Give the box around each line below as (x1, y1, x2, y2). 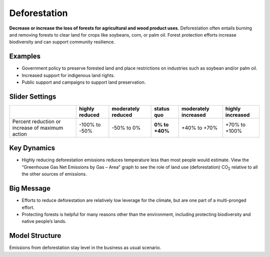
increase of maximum (12, 124, 63, 131)
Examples (9, 52, 41, 61)
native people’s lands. (21, 218, 67, 224)
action (12, 130, 27, 137)
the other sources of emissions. (21, 171, 87, 177)
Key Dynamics (9, 144, 55, 152)
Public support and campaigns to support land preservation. (21, 79, 146, 85)
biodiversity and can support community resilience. (9, 39, 115, 45)
